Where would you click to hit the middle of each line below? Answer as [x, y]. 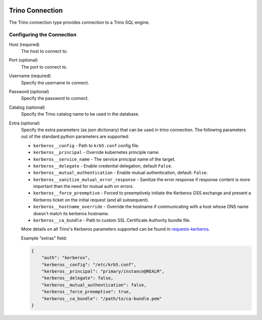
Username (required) [30, 76]
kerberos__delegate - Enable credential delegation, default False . [103, 166]
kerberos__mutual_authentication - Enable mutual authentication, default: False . [121, 173]
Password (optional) [29, 92]
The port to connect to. [44, 67]
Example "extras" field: [44, 238]
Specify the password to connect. [55, 98]
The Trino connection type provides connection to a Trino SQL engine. [79, 22]
